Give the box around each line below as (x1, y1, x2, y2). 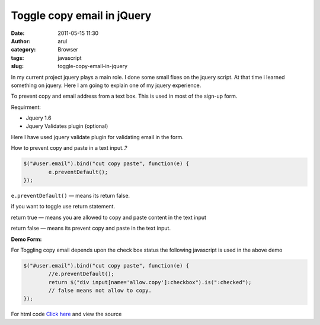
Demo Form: (11, 236, 42, 243)
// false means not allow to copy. (48, 287, 152, 294)
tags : (11, 54, 24, 62)
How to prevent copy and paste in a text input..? (11, 144, 127, 152)
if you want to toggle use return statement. (11, 203, 116, 210)
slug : (11, 63, 24, 70)
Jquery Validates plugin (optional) (25, 123, 108, 130)
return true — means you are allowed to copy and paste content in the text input (11, 214, 207, 221)
